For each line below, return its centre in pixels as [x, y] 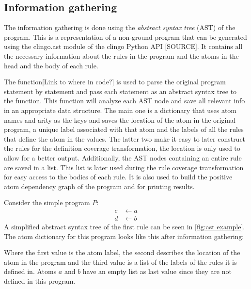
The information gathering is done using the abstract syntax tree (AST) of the [120, 27]
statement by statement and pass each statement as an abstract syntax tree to [120, 91]
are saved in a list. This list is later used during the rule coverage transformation [124, 167]
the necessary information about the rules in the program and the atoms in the [121, 56]
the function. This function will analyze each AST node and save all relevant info [125, 101]
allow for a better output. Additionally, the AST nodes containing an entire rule [123, 157]
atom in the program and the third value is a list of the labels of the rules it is [120, 262]
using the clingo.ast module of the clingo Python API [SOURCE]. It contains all [123, 46]
